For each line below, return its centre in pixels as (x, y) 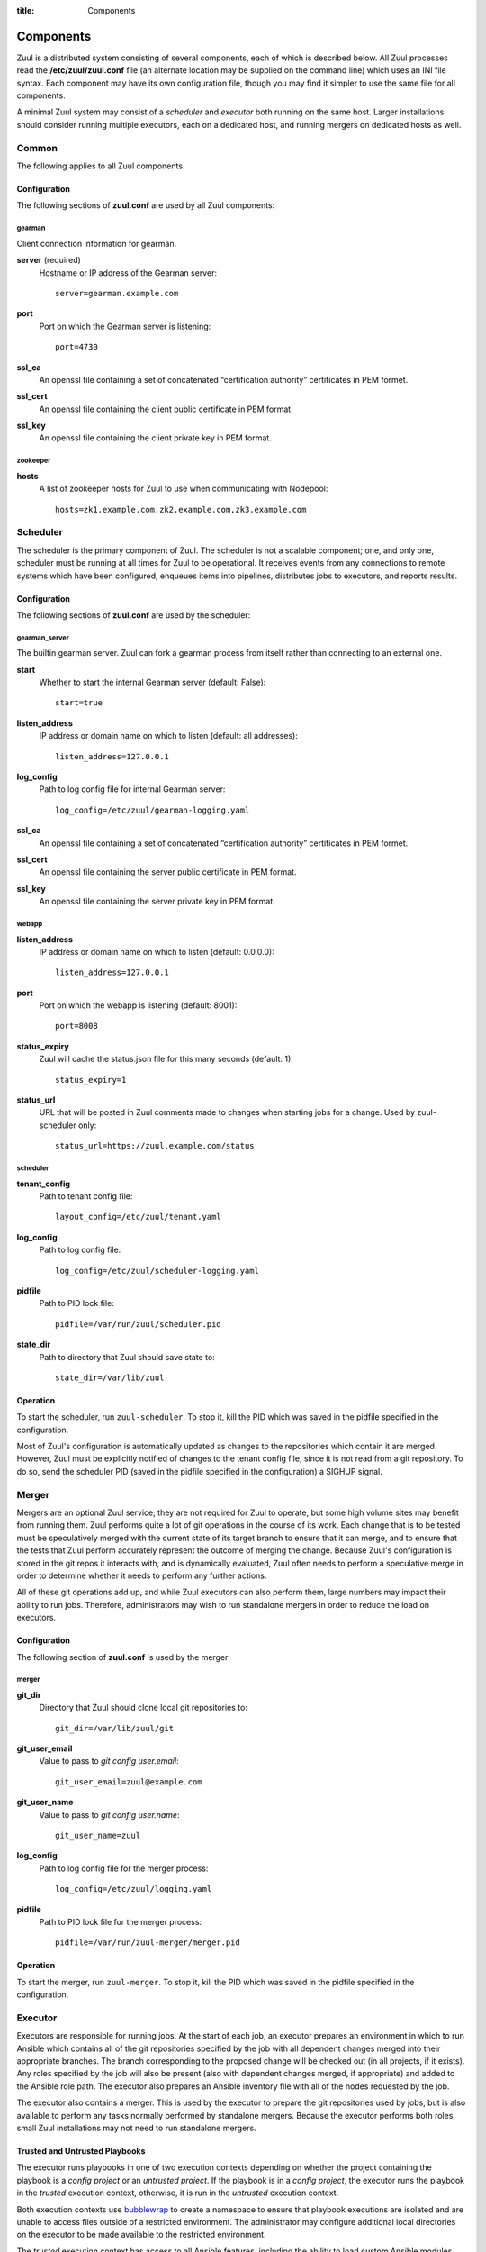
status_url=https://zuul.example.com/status (155, 1146)
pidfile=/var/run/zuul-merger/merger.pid (148, 1943)
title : (26, 10)
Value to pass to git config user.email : (109, 1761)
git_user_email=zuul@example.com (129, 1782)
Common (37, 148)
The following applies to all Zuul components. (101, 166)
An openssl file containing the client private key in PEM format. (155, 438)
